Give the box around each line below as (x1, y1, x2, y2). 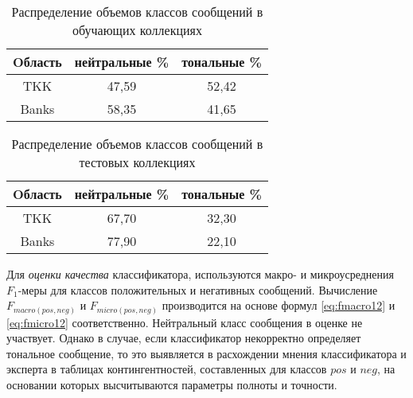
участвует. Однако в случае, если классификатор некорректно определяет (6, 330, 361, 346)
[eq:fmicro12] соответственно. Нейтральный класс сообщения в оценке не (6, 314, 363, 330)
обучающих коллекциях (72, 21, 202, 39)
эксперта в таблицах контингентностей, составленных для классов (6, 361, 327, 377)
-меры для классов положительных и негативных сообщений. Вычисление (18, 281, 378, 298)
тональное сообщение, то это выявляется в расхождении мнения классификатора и (6, 345, 407, 361)
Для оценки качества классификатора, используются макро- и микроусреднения (6, 266, 394, 282)
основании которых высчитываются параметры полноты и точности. (6, 377, 337, 393)
